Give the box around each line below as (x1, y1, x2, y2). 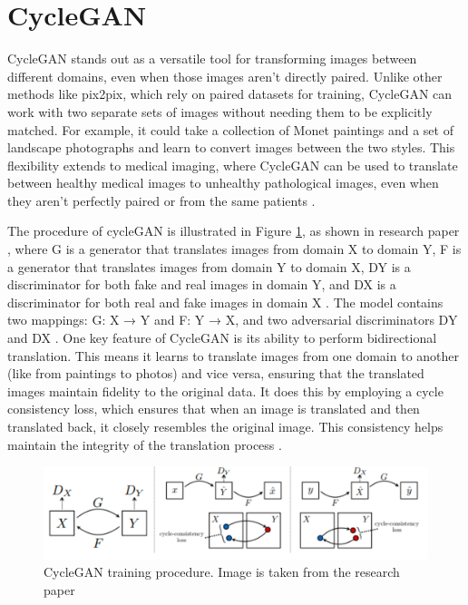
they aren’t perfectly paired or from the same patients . (7, 190, 316, 210)
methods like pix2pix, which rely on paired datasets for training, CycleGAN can (7, 84, 453, 103)
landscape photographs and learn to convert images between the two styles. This (7, 138, 455, 157)
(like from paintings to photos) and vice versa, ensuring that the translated (7, 364, 424, 383)
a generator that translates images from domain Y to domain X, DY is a (7, 257, 411, 276)
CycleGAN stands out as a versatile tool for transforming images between (7, 49, 417, 68)
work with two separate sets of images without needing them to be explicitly (7, 102, 433, 121)
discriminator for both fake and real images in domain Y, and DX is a (7, 275, 396, 294)
